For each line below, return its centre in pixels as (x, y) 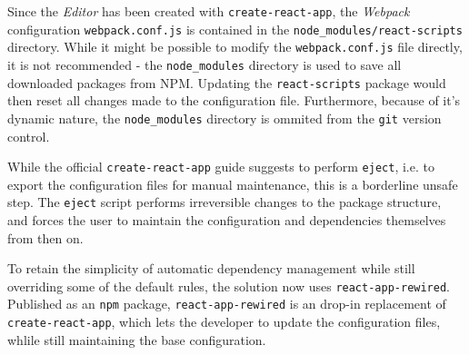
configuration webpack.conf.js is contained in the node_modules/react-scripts (235, 29)
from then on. (45, 237)
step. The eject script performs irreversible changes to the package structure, (225, 202)
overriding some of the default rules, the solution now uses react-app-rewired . (229, 286)
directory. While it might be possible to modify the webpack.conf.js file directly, (235, 47)
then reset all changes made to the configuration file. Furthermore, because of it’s (234, 100)
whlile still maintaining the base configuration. (137, 339)
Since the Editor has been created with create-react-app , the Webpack (209, 11)
